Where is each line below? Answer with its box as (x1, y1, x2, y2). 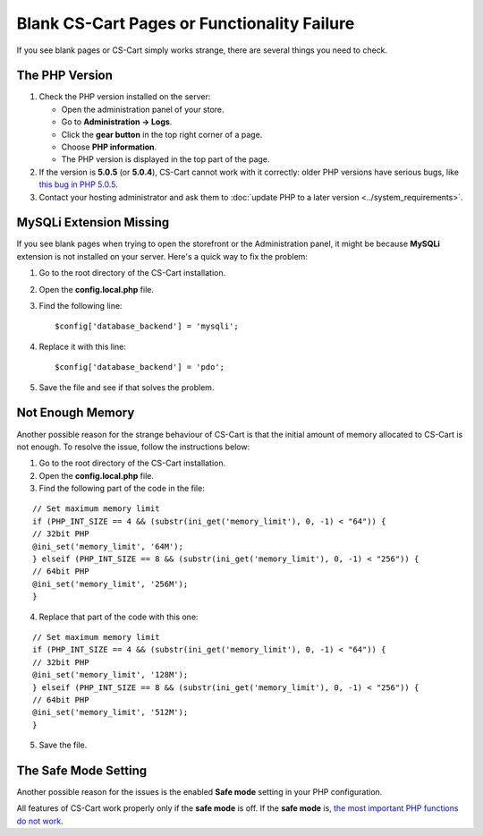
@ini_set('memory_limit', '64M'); (32, 542, 183, 551)
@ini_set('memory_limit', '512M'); (32, 707, 189, 718)
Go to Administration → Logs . (61, 116, 173, 127)
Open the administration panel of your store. (61, 104, 225, 115)
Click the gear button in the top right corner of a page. (61, 129, 263, 140)
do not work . (16, 815, 64, 826)
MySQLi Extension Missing (16, 215, 170, 230)
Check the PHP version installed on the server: (38, 91, 211, 102)
